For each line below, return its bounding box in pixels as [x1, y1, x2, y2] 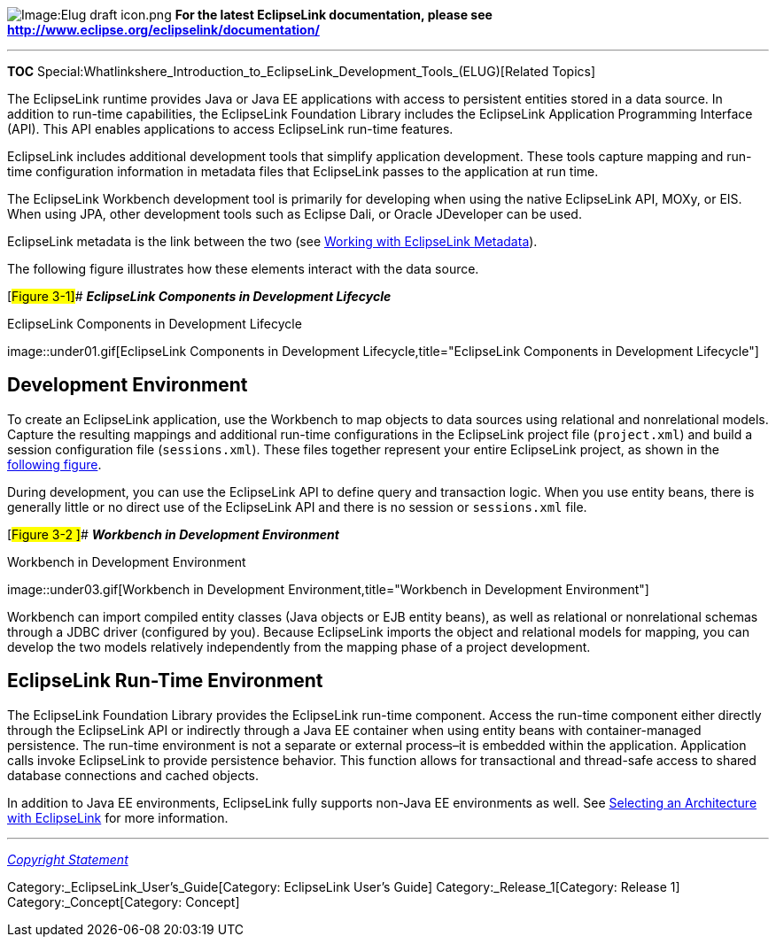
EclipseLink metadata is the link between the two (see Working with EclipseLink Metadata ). [7, 234, 538, 249]
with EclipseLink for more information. [7, 809, 229, 825]
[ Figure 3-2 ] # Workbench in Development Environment [7, 526, 339, 542]
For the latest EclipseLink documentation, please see [175, 7, 493, 22]
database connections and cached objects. [7, 767, 260, 783]
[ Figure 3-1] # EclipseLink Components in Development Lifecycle [7, 289, 392, 304]
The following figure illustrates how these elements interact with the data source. [7, 261, 479, 276]
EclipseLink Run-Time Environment [7, 669, 323, 693]
